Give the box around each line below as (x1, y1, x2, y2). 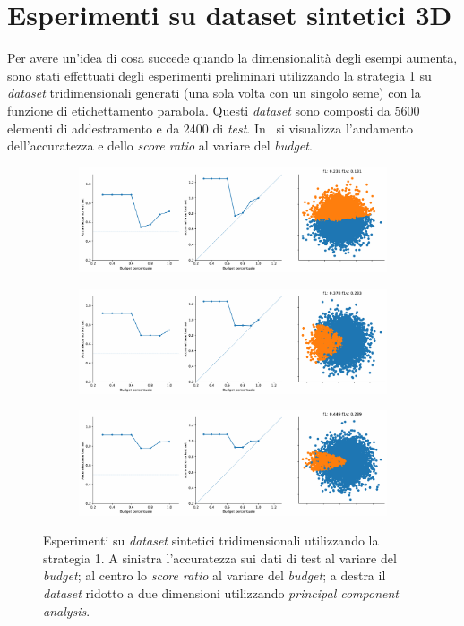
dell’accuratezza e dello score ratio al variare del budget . (7, 136, 313, 155)
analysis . (43, 601, 90, 620)
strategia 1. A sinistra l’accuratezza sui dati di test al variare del (43, 548, 397, 567)
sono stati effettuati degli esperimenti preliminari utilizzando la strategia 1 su (7, 65, 432, 84)
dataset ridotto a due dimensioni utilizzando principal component (43, 583, 399, 602)
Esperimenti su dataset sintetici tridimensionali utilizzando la (43, 531, 379, 550)
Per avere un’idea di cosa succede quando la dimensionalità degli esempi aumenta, (7, 48, 458, 67)
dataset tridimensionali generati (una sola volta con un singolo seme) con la (7, 83, 421, 102)
